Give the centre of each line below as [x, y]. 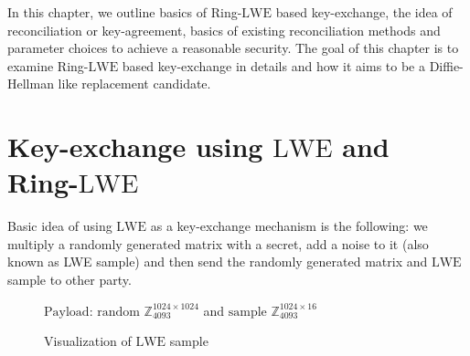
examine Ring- [48, 65]
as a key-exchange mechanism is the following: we [289, 226]
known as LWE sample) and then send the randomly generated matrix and [218, 262]
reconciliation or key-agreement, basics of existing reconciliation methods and [224, 30]
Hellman [31, 84]
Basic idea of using [60, 226]
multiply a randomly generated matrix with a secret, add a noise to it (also [218, 243]
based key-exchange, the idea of [364, 12]
